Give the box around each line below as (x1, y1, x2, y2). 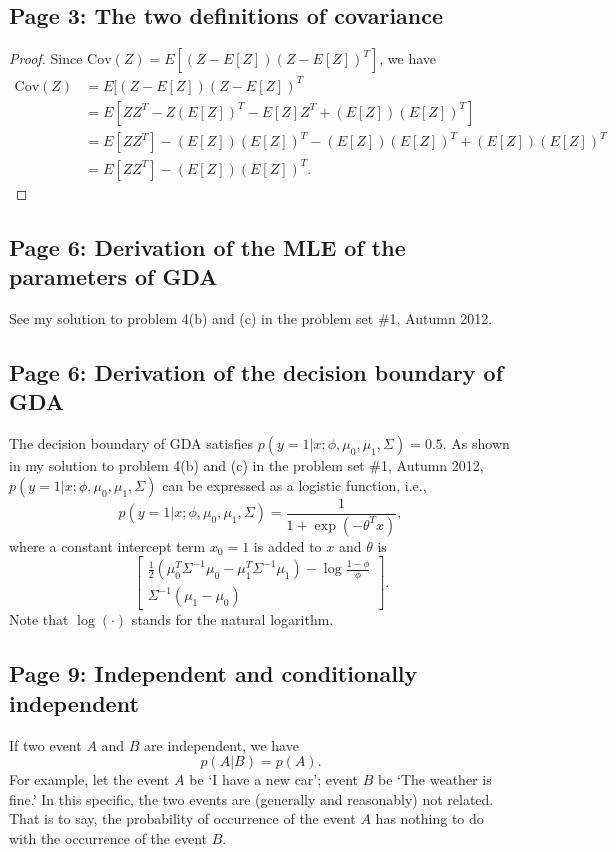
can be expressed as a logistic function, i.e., (162, 474, 427, 495)
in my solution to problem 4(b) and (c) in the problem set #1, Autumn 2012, (9, 455, 484, 476)
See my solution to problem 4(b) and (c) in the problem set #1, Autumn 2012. (9, 308, 493, 329)
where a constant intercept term (9, 535, 206, 556)
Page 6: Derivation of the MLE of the (9, 231, 406, 262)
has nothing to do (375, 808, 484, 829)
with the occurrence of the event (9, 827, 208, 848)
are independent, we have (144, 734, 299, 755)
